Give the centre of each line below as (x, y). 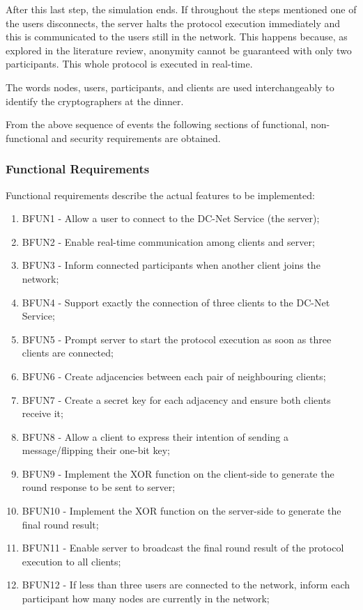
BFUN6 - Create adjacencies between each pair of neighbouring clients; (174, 376)
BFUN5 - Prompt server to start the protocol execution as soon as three (177, 339)
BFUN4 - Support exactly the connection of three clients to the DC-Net (176, 302)
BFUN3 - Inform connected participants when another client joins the (171, 265)
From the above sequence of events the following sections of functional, (157, 124)
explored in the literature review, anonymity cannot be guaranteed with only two (179, 50)
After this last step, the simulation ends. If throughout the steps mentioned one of (181, 9)
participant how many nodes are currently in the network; (146, 599)
